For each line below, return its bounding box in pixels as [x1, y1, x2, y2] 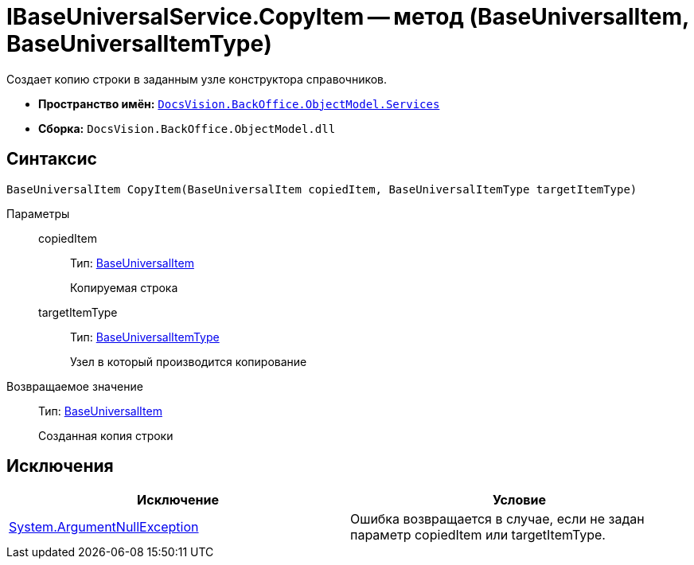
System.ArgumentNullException [9, 519, 199, 536]
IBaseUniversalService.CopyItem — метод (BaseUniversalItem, [6, 3, 689, 30]
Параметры [6, 206, 70, 220]
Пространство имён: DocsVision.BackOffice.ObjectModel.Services [38, 96, 440, 111]
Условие [493, 492, 546, 509]
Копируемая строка [70, 280, 178, 294]
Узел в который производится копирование [70, 354, 307, 368]
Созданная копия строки [38, 428, 173, 442]
